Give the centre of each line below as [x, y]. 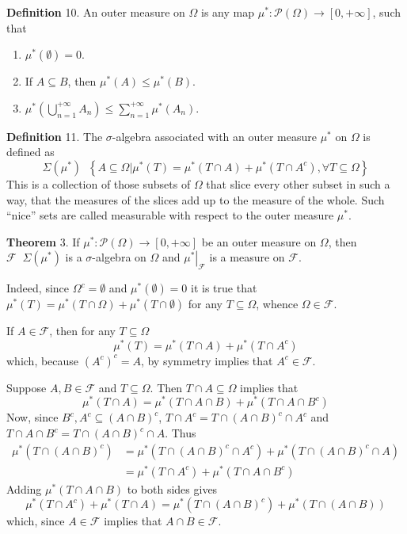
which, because [43, 360]
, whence [277, 304]
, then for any [82, 331]
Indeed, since [38, 288]
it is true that [224, 288]
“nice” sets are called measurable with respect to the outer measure [170, 215]
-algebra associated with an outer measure [214, 136]
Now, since [32, 417]
